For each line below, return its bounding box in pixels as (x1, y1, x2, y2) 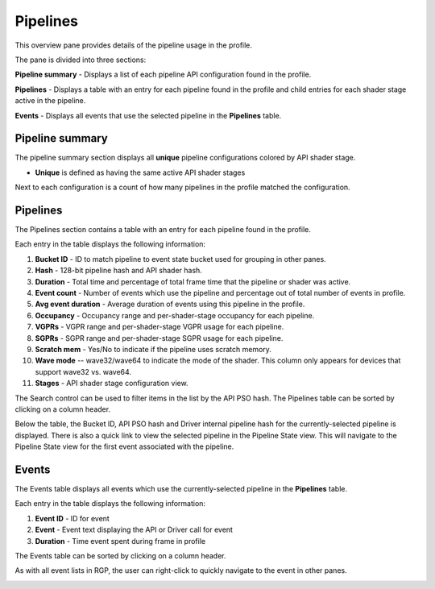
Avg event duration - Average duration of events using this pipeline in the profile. (35, 299, 305, 309)
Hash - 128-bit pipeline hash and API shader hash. (35, 266, 203, 276)
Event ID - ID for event (35, 513, 110, 523)
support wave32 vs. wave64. (35, 367, 132, 376)
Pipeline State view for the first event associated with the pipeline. (14, 442, 234, 451)
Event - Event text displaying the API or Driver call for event (35, 525, 234, 535)
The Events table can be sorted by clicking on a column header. (14, 550, 226, 560)
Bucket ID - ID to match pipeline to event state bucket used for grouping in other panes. (35, 254, 326, 263)
